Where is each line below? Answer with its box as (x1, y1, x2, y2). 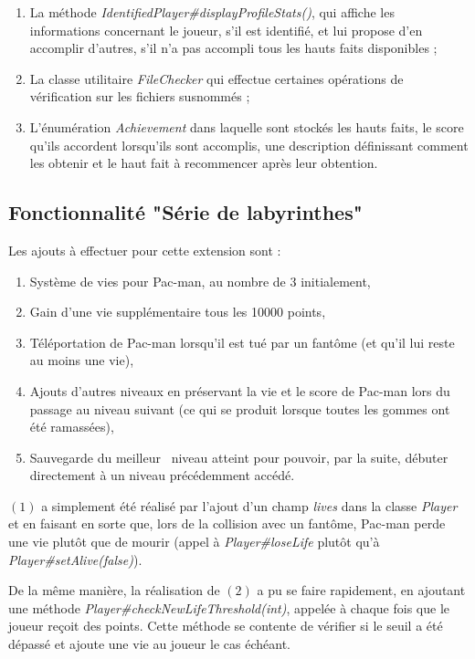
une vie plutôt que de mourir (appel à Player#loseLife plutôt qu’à (8, 532, 380, 551)
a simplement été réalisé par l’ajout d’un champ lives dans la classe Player (41, 496, 458, 515)
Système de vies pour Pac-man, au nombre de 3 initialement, (29, 271, 371, 290)
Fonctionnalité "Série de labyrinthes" (8, 198, 363, 226)
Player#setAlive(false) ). (8, 549, 142, 569)
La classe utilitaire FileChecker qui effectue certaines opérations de (29, 68, 404, 88)
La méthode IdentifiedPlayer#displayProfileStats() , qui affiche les (29, 3, 395, 21)
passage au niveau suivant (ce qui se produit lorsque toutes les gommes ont (29, 399, 450, 418)
